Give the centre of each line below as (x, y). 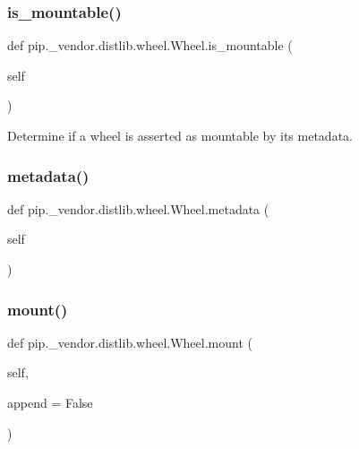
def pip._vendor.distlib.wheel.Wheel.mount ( (130, 342)
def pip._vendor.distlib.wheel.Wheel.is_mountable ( (150, 45)
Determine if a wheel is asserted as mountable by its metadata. (180, 135)
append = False (50, 402)
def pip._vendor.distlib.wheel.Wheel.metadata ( (138, 208)
